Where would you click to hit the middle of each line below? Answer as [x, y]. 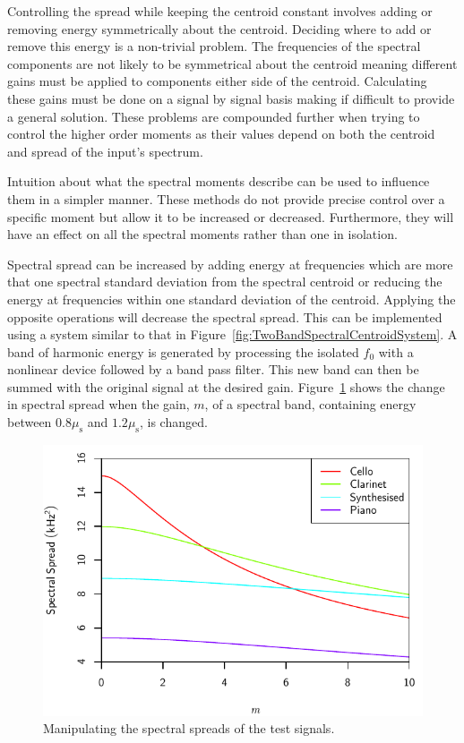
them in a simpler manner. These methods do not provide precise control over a [226, 198]
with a [396, 351]
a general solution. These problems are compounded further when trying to [214, 116]
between [30, 422]
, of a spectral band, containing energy [310, 404]
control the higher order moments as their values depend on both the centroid [221, 134]
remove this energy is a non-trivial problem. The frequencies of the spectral [214, 46]
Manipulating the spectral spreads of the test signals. [189, 728]
